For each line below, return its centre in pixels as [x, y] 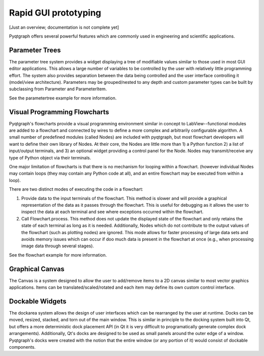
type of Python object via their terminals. [50, 158]
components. [22, 347]
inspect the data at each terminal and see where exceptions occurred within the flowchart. [112, 212]
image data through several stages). [58, 246]
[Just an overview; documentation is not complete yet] [64, 27]
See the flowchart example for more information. [58, 255]
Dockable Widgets [38, 301]
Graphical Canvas [37, 269]
